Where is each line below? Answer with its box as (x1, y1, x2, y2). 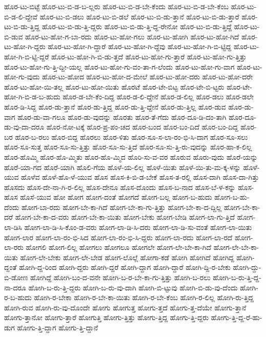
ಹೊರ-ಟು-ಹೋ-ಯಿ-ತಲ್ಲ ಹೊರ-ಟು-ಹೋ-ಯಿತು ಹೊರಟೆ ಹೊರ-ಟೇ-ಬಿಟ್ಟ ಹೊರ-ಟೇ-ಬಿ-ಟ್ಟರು (4, 81, 224, 92)
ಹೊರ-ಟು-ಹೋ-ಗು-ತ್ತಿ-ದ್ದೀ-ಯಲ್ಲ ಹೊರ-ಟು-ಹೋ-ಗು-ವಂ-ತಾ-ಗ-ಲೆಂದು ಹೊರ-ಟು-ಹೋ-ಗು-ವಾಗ (4, 61, 235, 72)
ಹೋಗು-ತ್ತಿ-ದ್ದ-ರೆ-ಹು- (211, 312, 262, 323)
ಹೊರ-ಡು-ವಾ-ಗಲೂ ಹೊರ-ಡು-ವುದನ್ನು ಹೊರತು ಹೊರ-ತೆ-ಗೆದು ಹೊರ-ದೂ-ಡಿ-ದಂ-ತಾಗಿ (17, 111, 227, 122)
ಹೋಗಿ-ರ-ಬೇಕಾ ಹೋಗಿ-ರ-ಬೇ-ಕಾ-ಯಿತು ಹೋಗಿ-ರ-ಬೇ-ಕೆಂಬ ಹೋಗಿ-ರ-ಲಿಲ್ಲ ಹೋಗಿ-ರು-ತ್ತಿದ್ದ (34, 292, 254, 303)
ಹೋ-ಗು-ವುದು (4, 71, 40, 82)
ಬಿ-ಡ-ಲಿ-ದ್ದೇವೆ (4, 11, 38, 22)
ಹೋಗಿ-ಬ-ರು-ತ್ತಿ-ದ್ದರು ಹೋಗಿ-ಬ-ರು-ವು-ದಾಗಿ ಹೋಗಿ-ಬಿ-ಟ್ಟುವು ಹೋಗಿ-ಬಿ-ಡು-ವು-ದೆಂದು (28, 282, 238, 292)
